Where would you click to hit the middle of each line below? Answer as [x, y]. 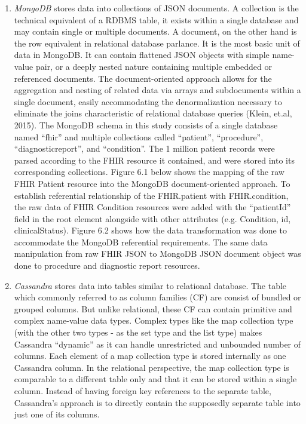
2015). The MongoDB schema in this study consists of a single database [146, 125]
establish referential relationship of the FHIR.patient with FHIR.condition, [151, 195]
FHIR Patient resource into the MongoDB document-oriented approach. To [152, 183]
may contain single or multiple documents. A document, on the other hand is [155, 31]
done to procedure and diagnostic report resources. [107, 265]
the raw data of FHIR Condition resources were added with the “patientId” [152, 207]
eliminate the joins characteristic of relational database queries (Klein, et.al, [153, 113]
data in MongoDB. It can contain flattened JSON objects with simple [142, 55]
